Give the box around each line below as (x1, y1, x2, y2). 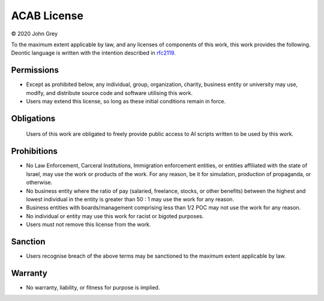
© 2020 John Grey (11, 30, 58, 37)
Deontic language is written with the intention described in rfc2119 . (11, 49, 176, 56)
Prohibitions (11, 146, 58, 156)
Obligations (11, 113, 56, 123)
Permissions (11, 65, 59, 75)
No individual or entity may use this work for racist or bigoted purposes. (26, 212, 204, 219)
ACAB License (11, 9, 84, 22)
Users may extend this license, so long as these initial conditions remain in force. (26, 98, 226, 105)
